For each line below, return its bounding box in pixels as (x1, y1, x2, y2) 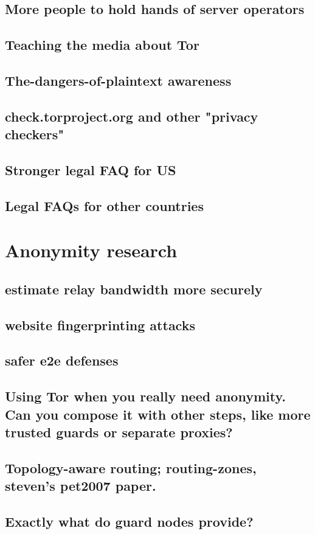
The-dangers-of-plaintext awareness (5, 71, 232, 89)
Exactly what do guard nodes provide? (5, 511, 254, 530)
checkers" (5, 125, 64, 144)
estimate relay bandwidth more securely (5, 279, 263, 298)
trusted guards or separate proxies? (5, 422, 233, 441)
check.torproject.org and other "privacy (5, 106, 258, 125)
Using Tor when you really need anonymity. (5, 387, 286, 406)
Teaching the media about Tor (5, 35, 199, 54)
